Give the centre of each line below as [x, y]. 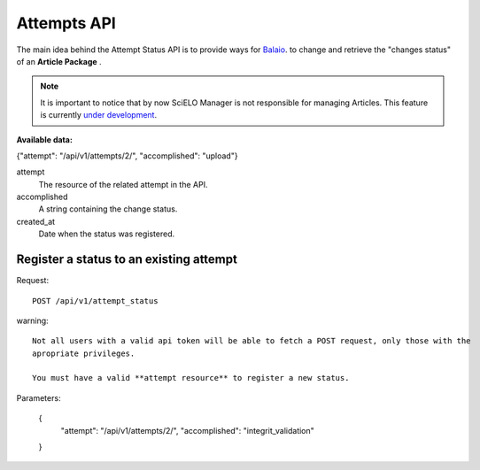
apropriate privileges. [84, 353]
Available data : [44, 139]
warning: [32, 320]
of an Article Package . [59, 61]
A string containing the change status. [108, 209]
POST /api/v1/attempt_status [95, 300]
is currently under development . [99, 115]
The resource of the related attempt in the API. [123, 184]
